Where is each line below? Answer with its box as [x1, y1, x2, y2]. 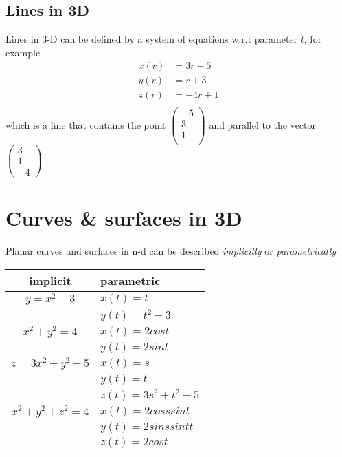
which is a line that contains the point [5, 117, 166, 131]
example [5, 45, 41, 59]
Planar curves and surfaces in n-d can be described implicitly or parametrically [5, 243, 337, 257]
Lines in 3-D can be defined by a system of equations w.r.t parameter [5, 32, 298, 46]
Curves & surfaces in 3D [5, 204, 242, 232]
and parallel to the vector [209, 117, 317, 131]
